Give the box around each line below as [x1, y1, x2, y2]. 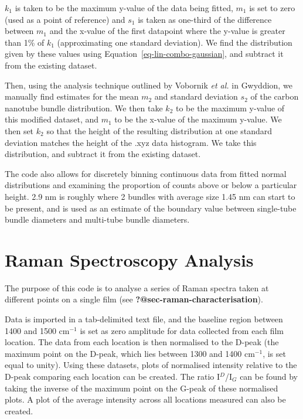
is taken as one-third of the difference [138, 13, 272, 25]
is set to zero [249, 2, 295, 13]
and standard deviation [154, 90, 238, 103]
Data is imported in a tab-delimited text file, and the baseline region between [5, 313, 283, 325]
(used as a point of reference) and [5, 13, 125, 25]
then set [5, 124, 34, 137]
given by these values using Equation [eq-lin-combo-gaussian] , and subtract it [5, 47, 284, 60]
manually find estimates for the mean [5, 90, 139, 103]
